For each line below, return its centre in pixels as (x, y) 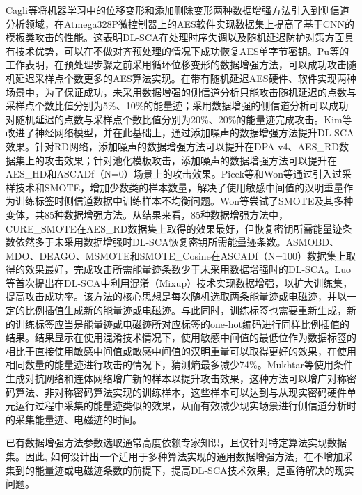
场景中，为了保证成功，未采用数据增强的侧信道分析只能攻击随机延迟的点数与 (181, 92)
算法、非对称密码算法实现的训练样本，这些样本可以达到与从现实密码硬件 (181, 392)
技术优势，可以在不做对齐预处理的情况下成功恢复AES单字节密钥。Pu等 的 (182, 50)
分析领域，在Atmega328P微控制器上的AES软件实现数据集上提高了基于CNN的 (180, 23)
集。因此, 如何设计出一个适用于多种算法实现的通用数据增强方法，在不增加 (174, 456)
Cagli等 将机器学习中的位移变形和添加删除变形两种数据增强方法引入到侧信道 (178, 10)
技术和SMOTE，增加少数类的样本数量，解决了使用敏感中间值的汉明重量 (179, 187)
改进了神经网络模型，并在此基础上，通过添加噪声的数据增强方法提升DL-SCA (180, 133)
